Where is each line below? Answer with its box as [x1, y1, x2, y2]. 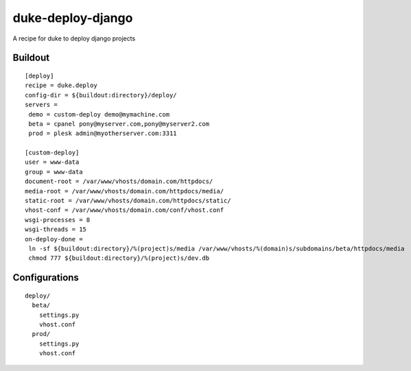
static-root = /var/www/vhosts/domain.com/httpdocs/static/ [25, 197, 231, 205]
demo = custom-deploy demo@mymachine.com [28, 110, 170, 118]
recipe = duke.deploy [25, 82, 97, 89]
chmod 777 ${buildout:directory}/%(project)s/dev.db [28, 254, 209, 262]
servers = [25, 101, 58, 109]
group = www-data [25, 168, 83, 176]
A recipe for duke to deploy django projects [12, 34, 136, 43]
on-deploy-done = [25, 235, 83, 243]
